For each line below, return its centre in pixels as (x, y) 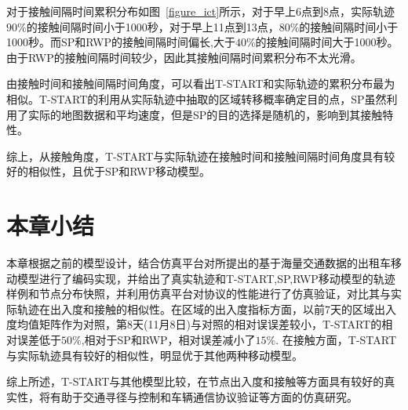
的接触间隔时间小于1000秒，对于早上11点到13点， (153, 26)
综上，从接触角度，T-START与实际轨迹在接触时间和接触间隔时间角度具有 (195, 156)
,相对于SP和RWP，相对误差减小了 (168, 340)
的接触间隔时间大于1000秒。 (327, 42)
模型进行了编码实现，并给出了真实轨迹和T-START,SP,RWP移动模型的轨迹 (206, 278)
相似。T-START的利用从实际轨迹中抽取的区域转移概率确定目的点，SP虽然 (197, 98)
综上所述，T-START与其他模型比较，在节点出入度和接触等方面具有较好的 (195, 381)
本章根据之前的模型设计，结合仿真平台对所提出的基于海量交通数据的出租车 (199, 263)
